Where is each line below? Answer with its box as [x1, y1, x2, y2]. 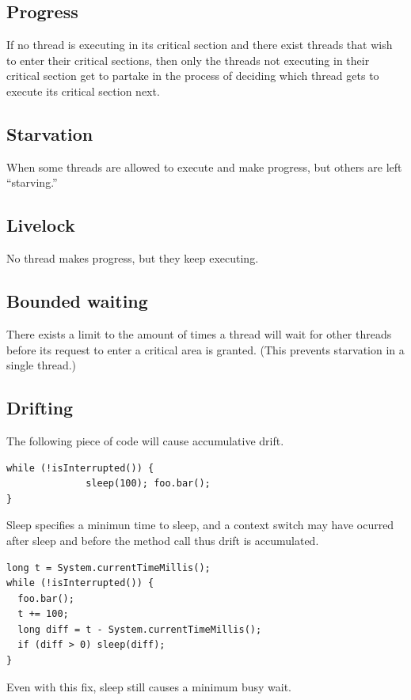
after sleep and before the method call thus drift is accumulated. [6, 532, 319, 548]
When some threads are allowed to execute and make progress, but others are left [6, 158, 402, 175]
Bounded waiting [6, 289, 148, 313]
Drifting [6, 395, 74, 420]
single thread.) [6, 357, 77, 373]
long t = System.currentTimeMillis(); [6, 562, 211, 573]
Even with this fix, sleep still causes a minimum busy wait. [6, 678, 291, 694]
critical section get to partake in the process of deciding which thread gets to [6, 67, 379, 84]
